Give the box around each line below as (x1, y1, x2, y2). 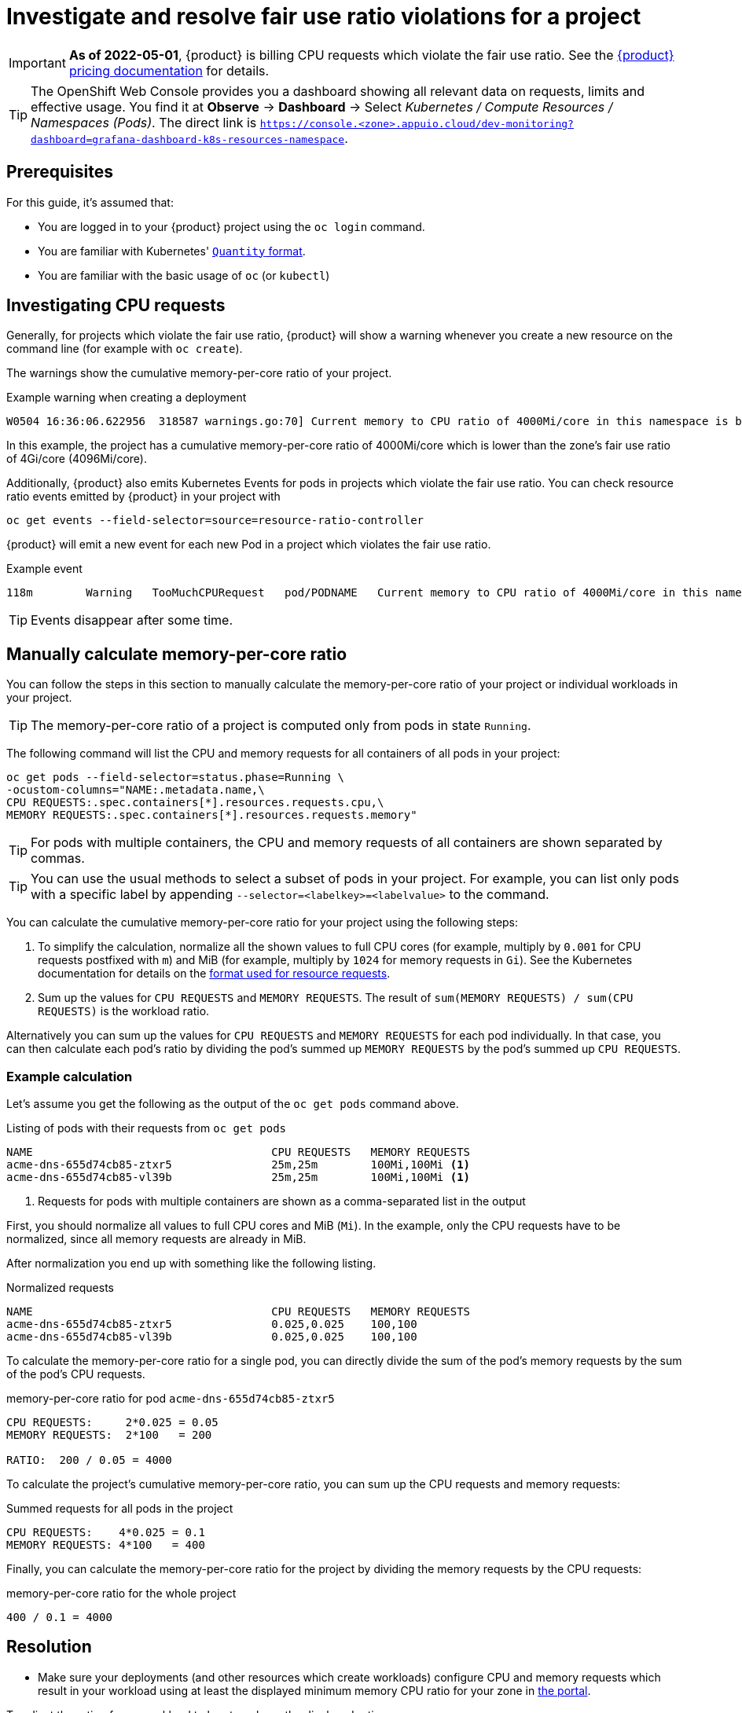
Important (9, 54, 66, 71)
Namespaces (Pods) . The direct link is (31, 114, 257, 130)
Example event (6, 562, 83, 576)
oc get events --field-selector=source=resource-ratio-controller (6, 514, 424, 527)
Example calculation (6, 1068, 133, 1084)
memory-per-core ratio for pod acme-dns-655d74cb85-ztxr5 (6, 1392, 335, 1406)
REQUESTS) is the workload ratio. (38, 1004, 210, 1018)
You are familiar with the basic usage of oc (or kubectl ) (38, 268, 330, 282)
